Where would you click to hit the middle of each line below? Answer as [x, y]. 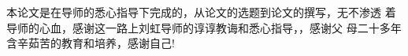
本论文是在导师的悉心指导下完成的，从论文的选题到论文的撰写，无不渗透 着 [201, 12]
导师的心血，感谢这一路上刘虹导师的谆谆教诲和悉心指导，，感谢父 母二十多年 [204, 27]
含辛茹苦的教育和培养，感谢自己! [91, 43]
